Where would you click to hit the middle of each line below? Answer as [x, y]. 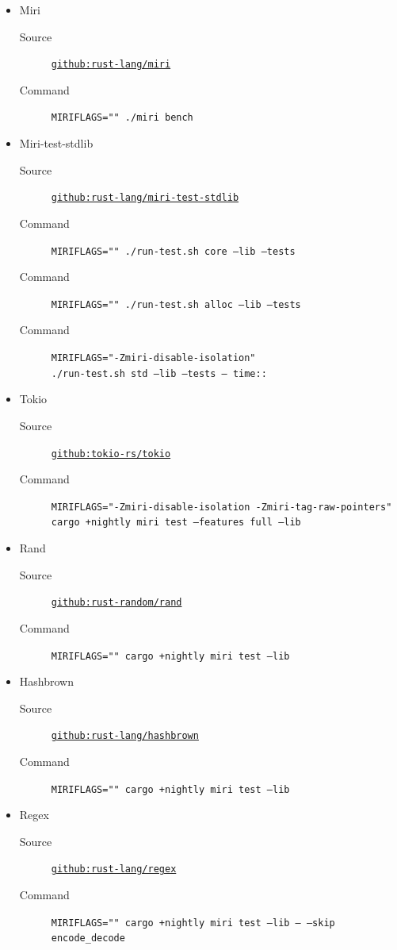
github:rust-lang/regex [114, 869]
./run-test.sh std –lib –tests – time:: [159, 373]
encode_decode [88, 938]
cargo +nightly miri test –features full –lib [176, 523]
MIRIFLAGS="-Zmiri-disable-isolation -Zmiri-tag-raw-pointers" [221, 507]
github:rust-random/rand [116, 603]
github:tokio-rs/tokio [111, 454]
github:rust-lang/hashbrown [125, 736]
